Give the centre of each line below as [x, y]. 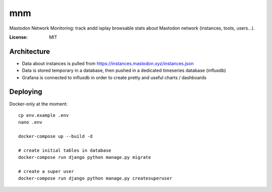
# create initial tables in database [65, 150]
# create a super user [46, 171]
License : [18, 37]
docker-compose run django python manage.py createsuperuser [95, 178]
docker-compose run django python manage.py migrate [85, 157]
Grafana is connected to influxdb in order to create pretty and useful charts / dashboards [114, 77]
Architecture [30, 51]
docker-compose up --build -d [56, 136]
